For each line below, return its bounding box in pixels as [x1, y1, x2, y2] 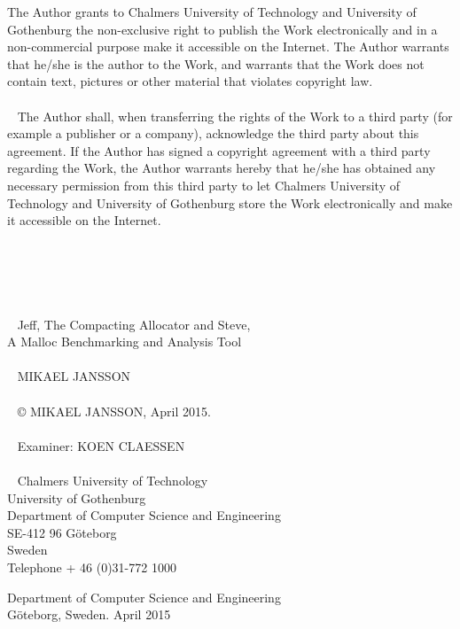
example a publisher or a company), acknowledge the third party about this [7, 124, 419, 143]
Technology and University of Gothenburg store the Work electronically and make [7, 193, 453, 212]
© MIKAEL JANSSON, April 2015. [17, 401, 211, 420]
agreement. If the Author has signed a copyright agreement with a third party [7, 141, 431, 159]
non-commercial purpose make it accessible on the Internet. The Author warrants [7, 37, 449, 56]
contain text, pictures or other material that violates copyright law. [7, 72, 373, 90]
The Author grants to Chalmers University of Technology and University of [7, 3, 417, 20]
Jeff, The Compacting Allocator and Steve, [17, 314, 251, 333]
